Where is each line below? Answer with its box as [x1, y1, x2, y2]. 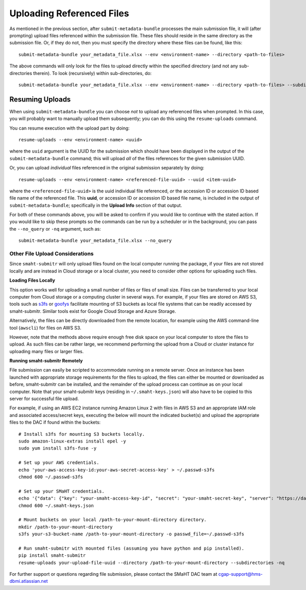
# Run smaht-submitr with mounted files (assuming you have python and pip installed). [18, 545, 245, 551]
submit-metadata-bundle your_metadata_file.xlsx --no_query [18, 238, 172, 243]
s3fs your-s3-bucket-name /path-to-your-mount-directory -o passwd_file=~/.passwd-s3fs [18, 531, 245, 537]
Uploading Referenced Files [9, 8, 130, 19]
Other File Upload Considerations [9, 250, 94, 257]
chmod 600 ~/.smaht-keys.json [18, 503, 94, 508]
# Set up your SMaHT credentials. [18, 488, 105, 494]
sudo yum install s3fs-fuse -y [18, 446, 97, 451]
